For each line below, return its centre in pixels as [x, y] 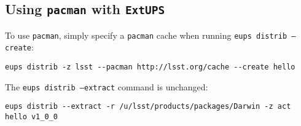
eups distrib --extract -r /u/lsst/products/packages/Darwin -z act [148, 107]
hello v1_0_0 [31, 117]
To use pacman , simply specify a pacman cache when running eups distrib [146, 35]
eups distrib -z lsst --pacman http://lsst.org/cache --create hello [150, 67]
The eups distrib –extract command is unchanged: [107, 86]
